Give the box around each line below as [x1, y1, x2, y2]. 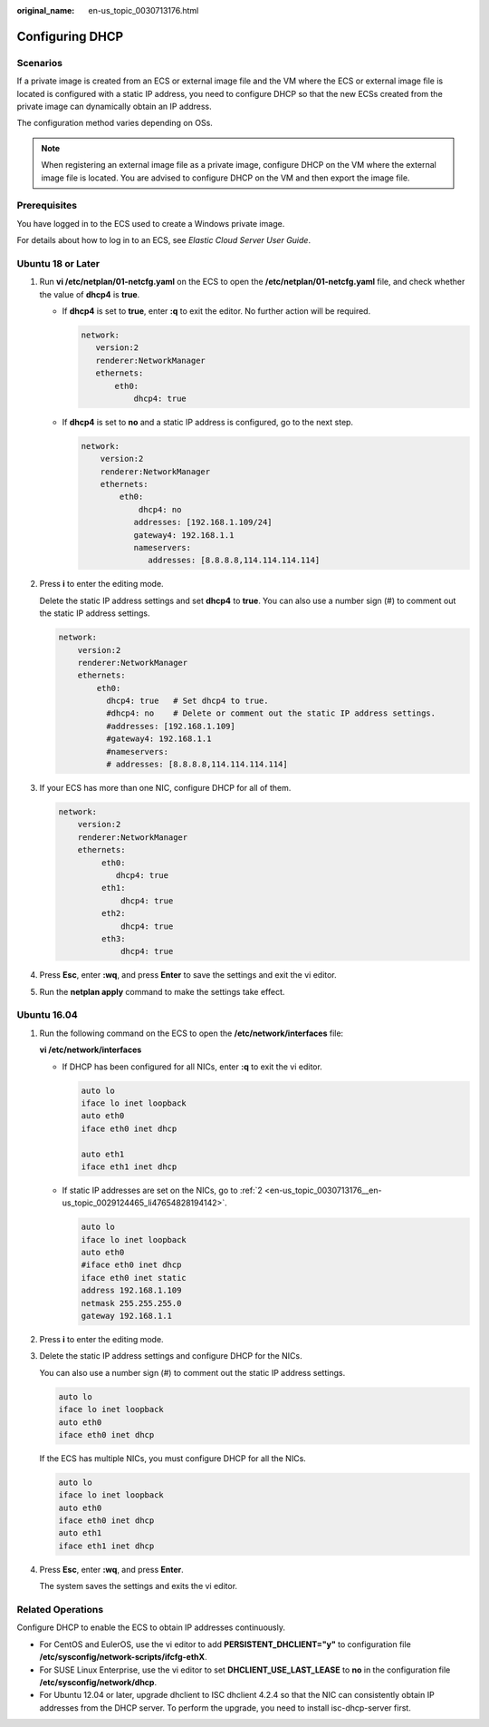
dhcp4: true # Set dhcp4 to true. [105, 696, 269, 707]
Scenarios [16, 56, 63, 69]
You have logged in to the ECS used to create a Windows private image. [16, 218, 285, 229]
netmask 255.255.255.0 [81, 1298, 182, 1308]
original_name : [16, 5, 75, 15]
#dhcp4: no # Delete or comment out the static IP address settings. [105, 708, 436, 718]
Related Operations [16, 1604, 104, 1615]
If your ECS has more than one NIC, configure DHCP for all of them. [39, 783, 292, 794]
